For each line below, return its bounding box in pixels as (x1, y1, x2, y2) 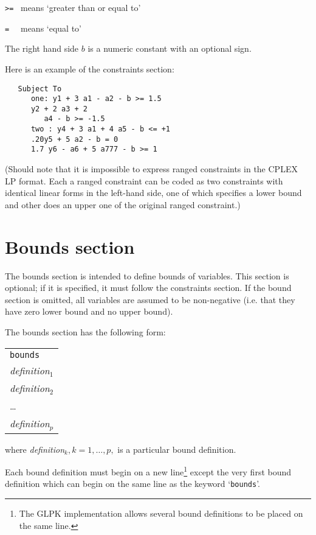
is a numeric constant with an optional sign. (88, 42, 252, 55)
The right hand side (5, 42, 79, 55)
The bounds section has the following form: (5, 325, 166, 338)
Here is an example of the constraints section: (5, 62, 174, 75)
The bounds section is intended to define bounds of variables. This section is (5, 269, 289, 282)
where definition (5, 442, 65, 455)
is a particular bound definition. (117, 442, 236, 455)
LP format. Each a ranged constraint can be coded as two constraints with (5, 174, 283, 187)
